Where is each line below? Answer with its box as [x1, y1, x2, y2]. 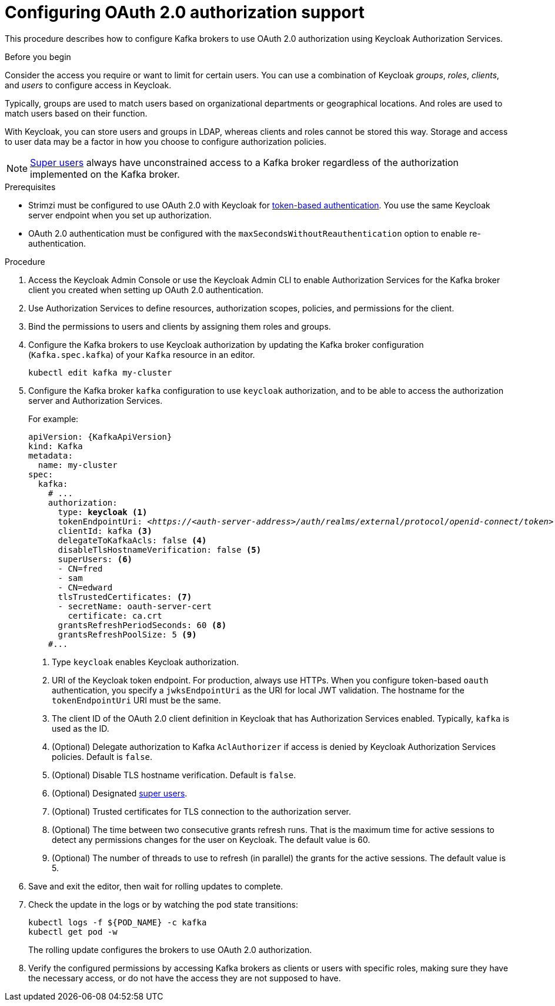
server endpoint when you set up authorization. [28, 210, 212, 220]
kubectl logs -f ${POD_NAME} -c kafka [28, 917, 207, 927]
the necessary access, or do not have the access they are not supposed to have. [28, 972, 341, 983]
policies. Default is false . [52, 751, 153, 762]
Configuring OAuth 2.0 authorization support [5, 2, 365, 22]
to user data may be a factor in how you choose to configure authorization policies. [5, 136, 327, 147]
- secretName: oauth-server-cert [58, 601, 212, 611]
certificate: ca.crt [68, 610, 162, 620]
